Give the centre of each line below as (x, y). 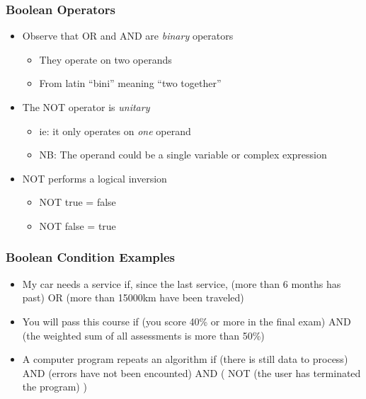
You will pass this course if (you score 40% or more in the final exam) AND (187, 321)
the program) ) (55, 387)
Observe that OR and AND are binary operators (128, 36)
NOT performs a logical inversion (95, 178)
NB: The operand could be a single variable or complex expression (183, 155)
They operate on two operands (105, 59)
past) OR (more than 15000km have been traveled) (133, 297)
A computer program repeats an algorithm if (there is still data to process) (185, 359)
